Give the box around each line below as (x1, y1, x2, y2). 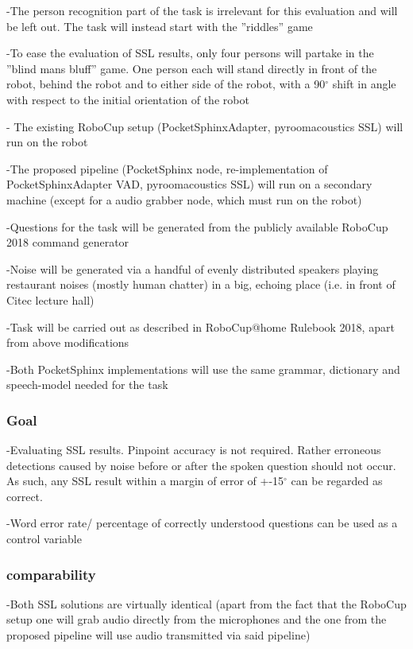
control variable (6, 530, 82, 547)
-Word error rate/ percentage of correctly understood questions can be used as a (6, 515, 398, 531)
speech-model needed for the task (6, 376, 168, 393)
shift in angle (332, 76, 396, 92)
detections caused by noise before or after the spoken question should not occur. (6, 457, 396, 473)
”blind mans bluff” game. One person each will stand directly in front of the (6, 60, 377, 76)
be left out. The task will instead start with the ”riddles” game (6, 17, 313, 34)
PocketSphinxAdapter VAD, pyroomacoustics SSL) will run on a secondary (6, 176, 372, 192)
